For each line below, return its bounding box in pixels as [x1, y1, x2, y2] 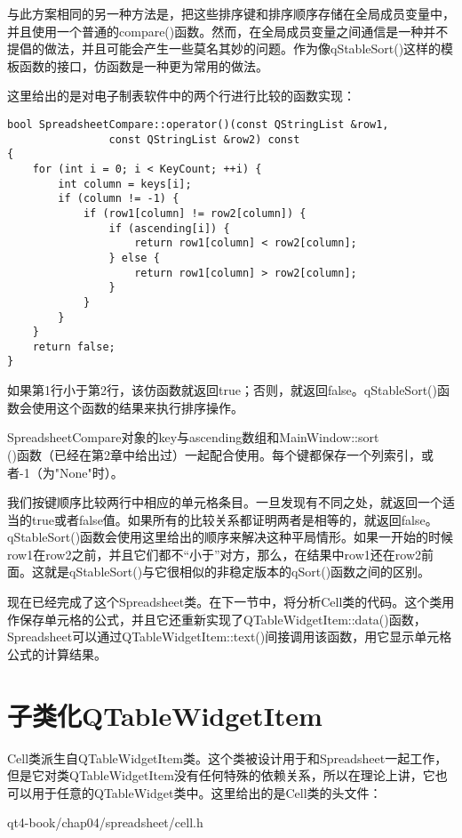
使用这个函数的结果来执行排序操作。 [31, 398, 243, 416]
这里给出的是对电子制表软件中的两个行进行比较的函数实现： [7, 86, 355, 105]
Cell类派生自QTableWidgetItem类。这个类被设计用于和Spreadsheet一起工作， [7, 748, 448, 767]
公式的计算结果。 [7, 644, 107, 663]
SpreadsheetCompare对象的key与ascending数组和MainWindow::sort [7, 428, 379, 447]
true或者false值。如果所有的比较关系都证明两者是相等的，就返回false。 [31, 510, 438, 528]
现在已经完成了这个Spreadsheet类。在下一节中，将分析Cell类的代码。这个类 [7, 592, 442, 611]
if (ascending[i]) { [108, 222, 230, 235]
